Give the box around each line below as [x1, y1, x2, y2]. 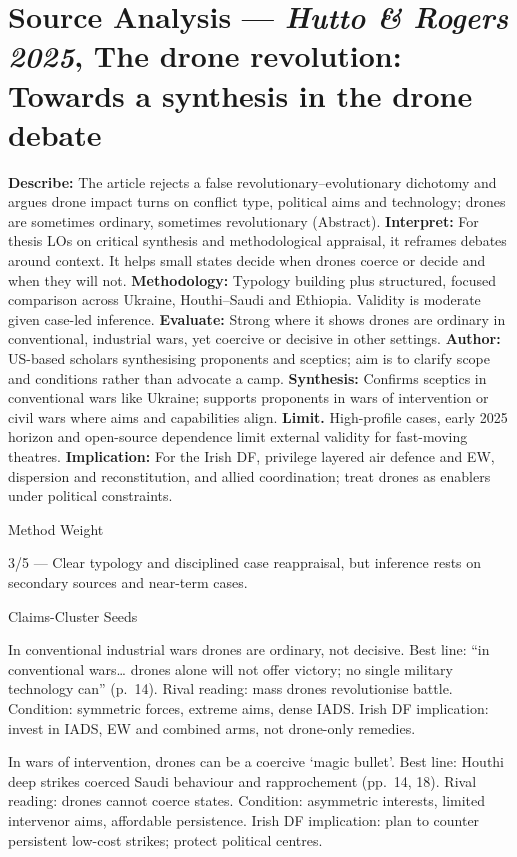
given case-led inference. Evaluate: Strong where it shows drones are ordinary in [8, 308, 506, 329]
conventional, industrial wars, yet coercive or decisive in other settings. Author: [8, 328, 501, 349]
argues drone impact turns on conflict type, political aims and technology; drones [8, 191, 506, 212]
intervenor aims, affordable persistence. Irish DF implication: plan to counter [8, 809, 480, 830]
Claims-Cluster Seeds [8, 605, 138, 626]
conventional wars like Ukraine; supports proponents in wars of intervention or [8, 387, 489, 408]
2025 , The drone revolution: [8, 35, 402, 77]
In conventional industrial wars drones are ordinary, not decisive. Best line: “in [8, 639, 490, 660]
